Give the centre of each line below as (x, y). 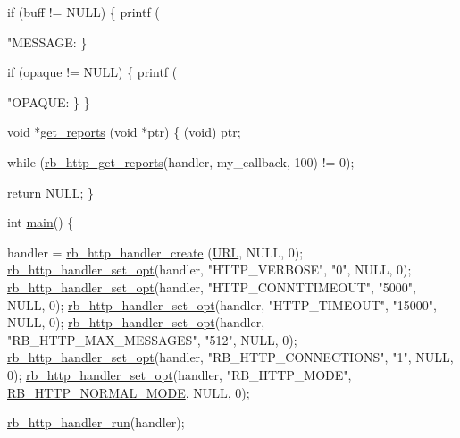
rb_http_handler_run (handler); (96, 422)
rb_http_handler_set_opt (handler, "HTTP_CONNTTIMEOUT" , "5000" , (212, 286)
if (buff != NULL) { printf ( (84, 12)
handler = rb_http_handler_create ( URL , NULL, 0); (155, 252)
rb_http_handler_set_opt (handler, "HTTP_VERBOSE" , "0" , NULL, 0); (209, 270)
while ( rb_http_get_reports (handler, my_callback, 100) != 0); (181, 161)
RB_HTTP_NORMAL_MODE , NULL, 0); (129, 392)
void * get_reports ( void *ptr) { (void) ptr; (124, 132)
